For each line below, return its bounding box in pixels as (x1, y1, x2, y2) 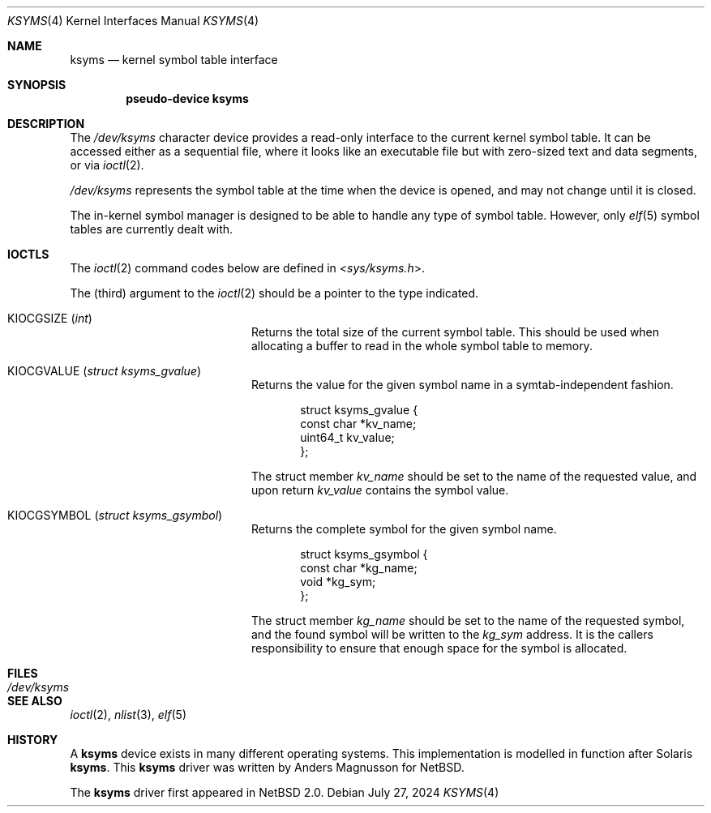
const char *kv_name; (300, 417, 417, 430)
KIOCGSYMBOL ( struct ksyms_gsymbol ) (7, 508, 223, 522)
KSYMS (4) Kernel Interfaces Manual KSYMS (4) (7, 14, 259, 28)
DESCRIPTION (7, 117, 85, 131)
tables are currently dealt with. (70, 222, 233, 236)
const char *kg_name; (300, 561, 418, 575)
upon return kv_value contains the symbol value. (251, 483, 509, 497)
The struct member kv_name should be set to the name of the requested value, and (251, 469, 697, 483)
